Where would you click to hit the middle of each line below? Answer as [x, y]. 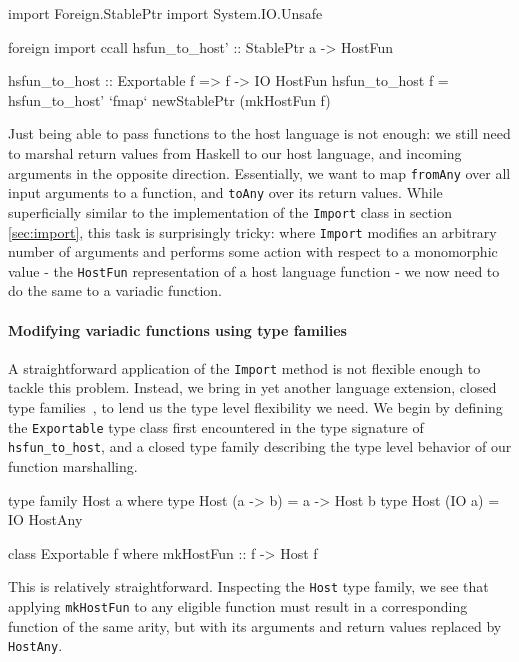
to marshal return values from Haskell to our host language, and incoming [235, 152]
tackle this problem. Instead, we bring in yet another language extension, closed [252, 387]
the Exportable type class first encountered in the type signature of [216, 426]
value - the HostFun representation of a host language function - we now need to [254, 270]
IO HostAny [45, 519]
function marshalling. [73, 465]
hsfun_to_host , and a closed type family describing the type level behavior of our [260, 446]
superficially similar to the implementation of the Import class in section [230, 211]
